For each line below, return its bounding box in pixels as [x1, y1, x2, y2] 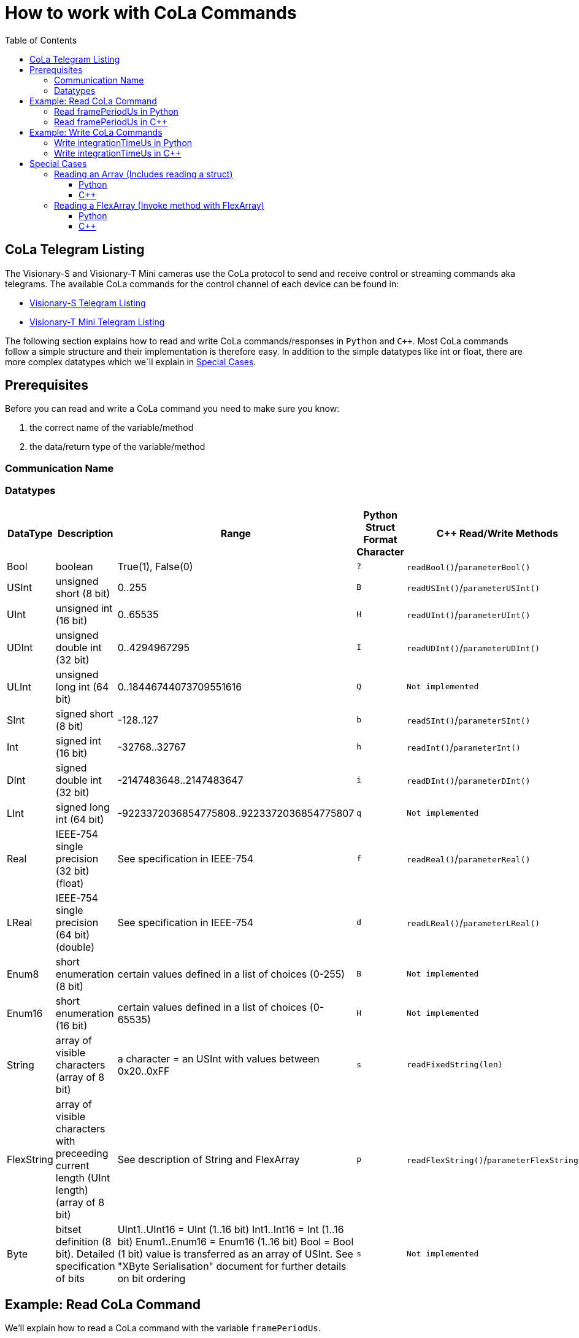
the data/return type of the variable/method [29, 441, 205, 452]
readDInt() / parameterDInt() [407, 773, 531, 786]
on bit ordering [117, 1272, 186, 1285]
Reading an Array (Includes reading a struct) [54, 168, 233, 179]
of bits [55, 1272, 85, 1285]
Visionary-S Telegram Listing [29, 297, 146, 308]
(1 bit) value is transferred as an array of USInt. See [117, 1247, 353, 1260]
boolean [55, 560, 93, 573]
